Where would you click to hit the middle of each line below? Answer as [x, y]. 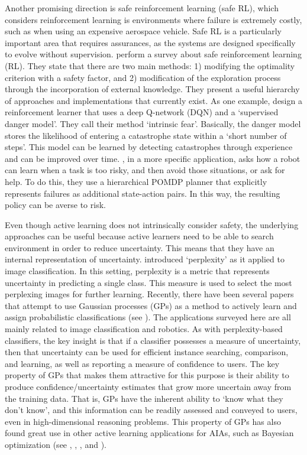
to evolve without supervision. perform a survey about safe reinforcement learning [153, 54]
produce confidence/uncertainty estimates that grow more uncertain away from [148, 386]
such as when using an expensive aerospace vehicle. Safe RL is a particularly [143, 31]
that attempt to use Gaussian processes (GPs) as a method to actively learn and [151, 305]
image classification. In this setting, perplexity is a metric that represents [137, 271]
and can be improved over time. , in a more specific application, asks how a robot [153, 158]
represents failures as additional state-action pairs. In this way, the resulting [143, 193]
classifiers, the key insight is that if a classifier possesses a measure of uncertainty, [153, 340]
